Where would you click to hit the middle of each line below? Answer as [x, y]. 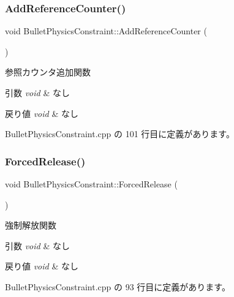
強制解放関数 [31, 225]
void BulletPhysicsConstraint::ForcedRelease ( [91, 184]
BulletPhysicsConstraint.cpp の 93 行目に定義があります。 [118, 286]
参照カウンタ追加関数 [48, 72]
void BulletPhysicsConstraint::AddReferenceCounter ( [106, 31]
